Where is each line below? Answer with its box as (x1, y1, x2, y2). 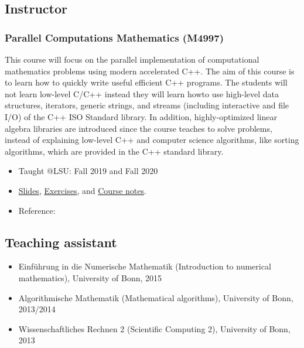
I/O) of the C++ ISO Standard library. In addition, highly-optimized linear (5, 110, 277, 122)
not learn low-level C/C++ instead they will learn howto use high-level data (5, 87, 279, 100)
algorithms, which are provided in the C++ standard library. (5, 145, 224, 157)
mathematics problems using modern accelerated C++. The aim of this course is (5, 64, 295, 77)
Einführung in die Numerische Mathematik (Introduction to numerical (18, 260, 271, 272)
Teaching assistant (5, 233, 117, 251)
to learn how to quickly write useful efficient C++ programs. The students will (5, 76, 288, 88)
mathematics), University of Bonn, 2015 (18, 271, 162, 284)
